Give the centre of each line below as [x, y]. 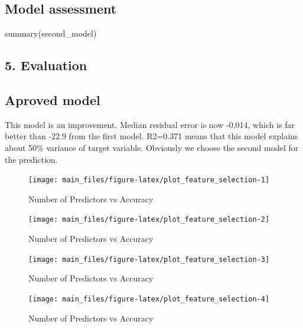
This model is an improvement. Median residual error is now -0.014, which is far [150, 124]
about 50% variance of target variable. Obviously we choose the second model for [152, 147]
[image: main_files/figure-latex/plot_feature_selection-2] [149, 220]
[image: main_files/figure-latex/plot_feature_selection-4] [149, 299]
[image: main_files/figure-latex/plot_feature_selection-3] [149, 259]
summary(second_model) [51, 33]
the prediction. [31, 159]
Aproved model [53, 99]
